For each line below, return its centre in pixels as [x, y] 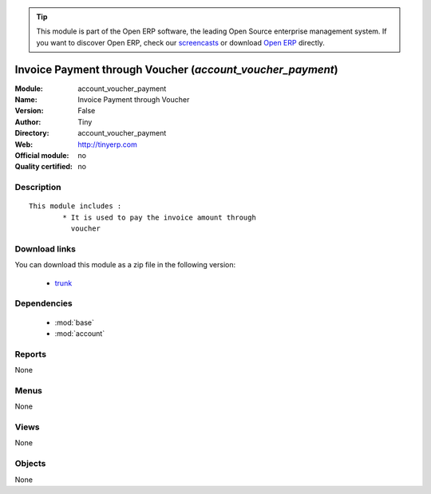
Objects [30, 464]
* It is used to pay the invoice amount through [160, 217]
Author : [28, 122]
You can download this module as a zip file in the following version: [125, 265]
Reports [31, 354]
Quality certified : [44, 167]
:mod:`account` [80, 334]
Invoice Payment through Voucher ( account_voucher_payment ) [176, 69]
